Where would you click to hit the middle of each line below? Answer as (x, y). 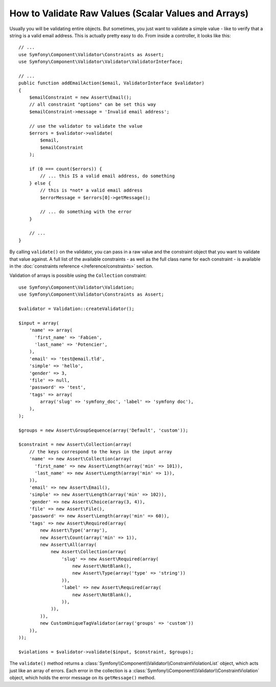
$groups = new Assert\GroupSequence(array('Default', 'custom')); (103, 430)
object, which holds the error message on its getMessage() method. (83, 677)
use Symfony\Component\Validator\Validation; (77, 287)
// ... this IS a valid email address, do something (107, 176)
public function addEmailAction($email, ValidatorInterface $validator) (111, 83)
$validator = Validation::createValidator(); (77, 309)
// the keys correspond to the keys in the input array (100, 452)
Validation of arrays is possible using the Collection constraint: (78, 275)
